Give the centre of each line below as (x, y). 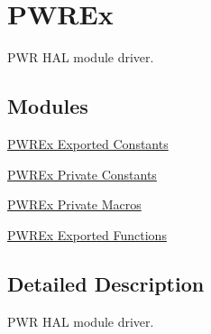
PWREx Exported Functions (87, 234)
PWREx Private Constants (82, 174)
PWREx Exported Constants (88, 143)
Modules (48, 106)
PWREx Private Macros (74, 204)
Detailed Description (106, 283)
